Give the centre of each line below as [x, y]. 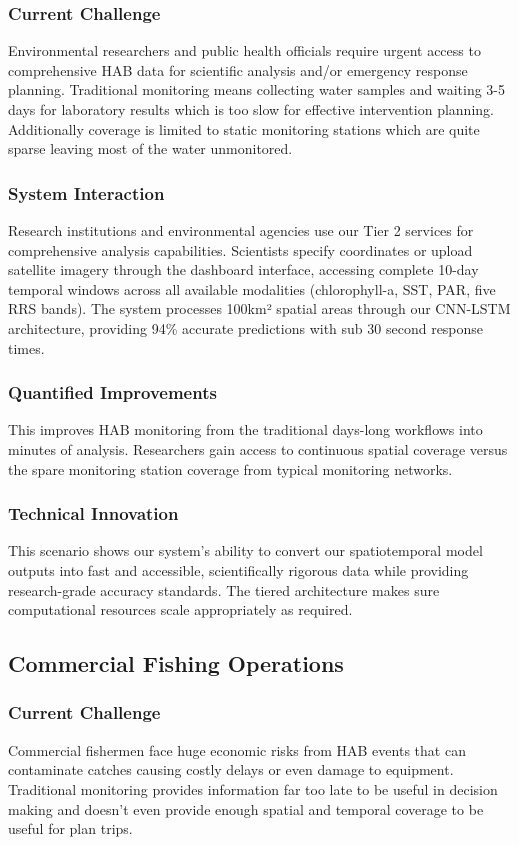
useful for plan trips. [70, 828]
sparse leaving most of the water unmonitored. [150, 148]
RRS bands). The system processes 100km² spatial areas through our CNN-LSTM [259, 308]
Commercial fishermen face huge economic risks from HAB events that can [237, 749]
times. [26, 347]
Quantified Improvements [112, 392]
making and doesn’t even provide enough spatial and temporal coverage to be [246, 808]
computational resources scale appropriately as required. [180, 609]
